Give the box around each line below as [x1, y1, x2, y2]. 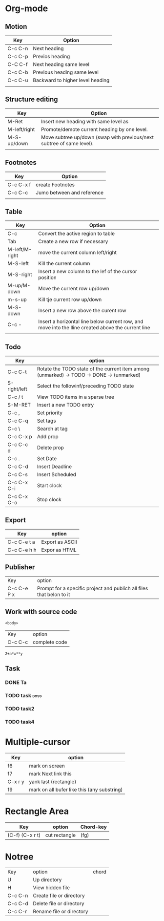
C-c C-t [7, 368, 27, 375]
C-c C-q [7, 417, 28, 424]
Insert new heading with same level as [41, 118, 128, 125]
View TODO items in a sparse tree [37, 394, 115, 401]
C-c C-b [7, 69, 28, 76]
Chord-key [80, 823, 107, 830]
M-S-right [7, 271, 33, 278]
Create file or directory [33, 892, 85, 899]
